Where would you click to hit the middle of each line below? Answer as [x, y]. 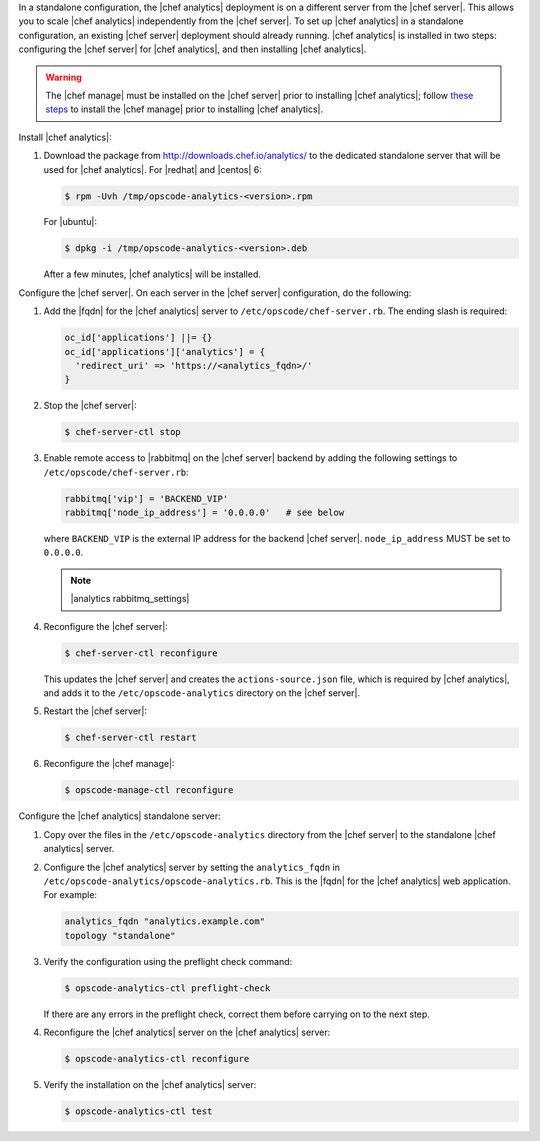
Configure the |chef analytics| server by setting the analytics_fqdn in [191, 867]
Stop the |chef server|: [90, 406]
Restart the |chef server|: [95, 711]
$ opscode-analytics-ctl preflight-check [167, 988]
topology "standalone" [120, 935]
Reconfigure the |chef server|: [106, 626]
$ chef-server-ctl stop [123, 432]
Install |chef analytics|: [65, 137]
